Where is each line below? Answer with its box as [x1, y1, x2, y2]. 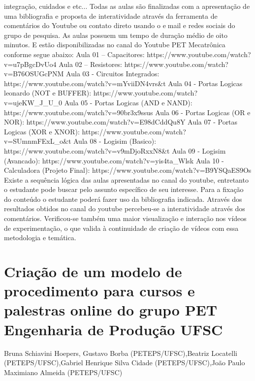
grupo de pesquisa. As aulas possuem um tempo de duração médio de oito [4, 30, 227, 40]
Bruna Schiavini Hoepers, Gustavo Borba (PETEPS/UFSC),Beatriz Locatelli [4, 348, 237, 358]
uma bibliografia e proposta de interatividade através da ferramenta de [4, 10, 218, 21]
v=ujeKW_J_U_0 [4, 97, 63, 107]
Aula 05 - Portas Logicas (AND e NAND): [64, 97, 192, 107]
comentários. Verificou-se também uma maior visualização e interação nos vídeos [4, 213, 247, 223]
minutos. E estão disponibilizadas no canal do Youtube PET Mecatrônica [4, 39, 225, 50]
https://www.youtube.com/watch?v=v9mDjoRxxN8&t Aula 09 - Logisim [4, 145, 226, 156]
